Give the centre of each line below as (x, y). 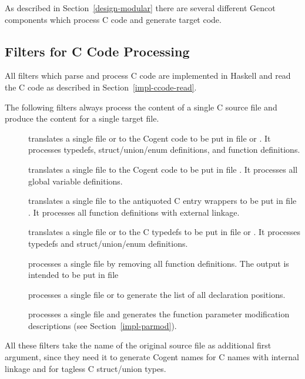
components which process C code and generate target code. (113, 19)
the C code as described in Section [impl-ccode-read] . (101, 87)
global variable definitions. (76, 181)
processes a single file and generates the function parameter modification (159, 314)
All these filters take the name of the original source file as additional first (138, 345)
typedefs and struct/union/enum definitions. (108, 243)
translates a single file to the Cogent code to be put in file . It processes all (163, 169)
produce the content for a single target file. (82, 118)
